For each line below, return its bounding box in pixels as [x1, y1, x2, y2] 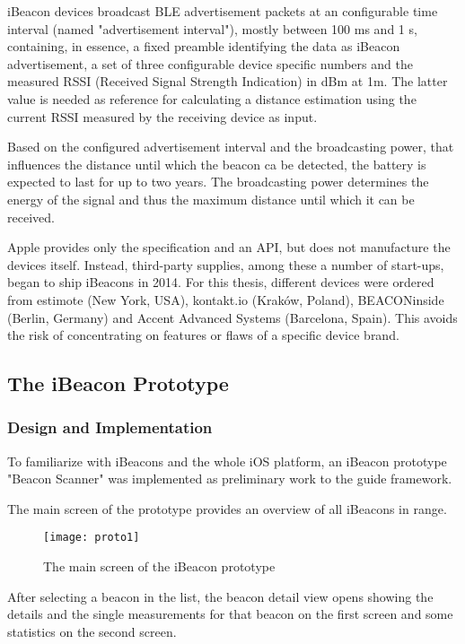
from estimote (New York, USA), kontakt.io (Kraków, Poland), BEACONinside [7, 290, 444, 309]
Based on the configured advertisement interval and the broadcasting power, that [7, 137, 454, 156]
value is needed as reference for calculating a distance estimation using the [7, 89, 417, 108]
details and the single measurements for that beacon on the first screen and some [7, 605, 453, 623]
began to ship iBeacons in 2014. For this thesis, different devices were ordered [7, 273, 434, 292]
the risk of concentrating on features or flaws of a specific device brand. [7, 326, 399, 344]
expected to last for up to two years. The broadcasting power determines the [7, 172, 429, 191]
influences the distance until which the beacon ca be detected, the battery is [7, 154, 426, 173]
